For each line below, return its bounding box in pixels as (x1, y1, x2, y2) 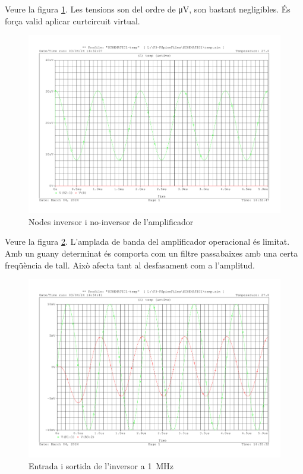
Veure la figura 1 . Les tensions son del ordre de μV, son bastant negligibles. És (5, 3, 291, 15)
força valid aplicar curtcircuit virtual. (5, 14, 140, 27)
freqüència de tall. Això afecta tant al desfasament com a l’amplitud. (5, 258, 255, 271)
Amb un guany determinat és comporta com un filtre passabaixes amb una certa (5, 247, 298, 260)
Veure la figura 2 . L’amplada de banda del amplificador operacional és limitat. (5, 235, 290, 248)
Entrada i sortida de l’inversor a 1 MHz (29, 459, 173, 472)
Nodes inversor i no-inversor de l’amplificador (29, 215, 194, 227)
